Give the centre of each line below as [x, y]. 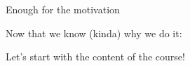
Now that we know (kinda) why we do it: [94, 33]
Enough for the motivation [63, 9]
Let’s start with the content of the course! [95, 57]
